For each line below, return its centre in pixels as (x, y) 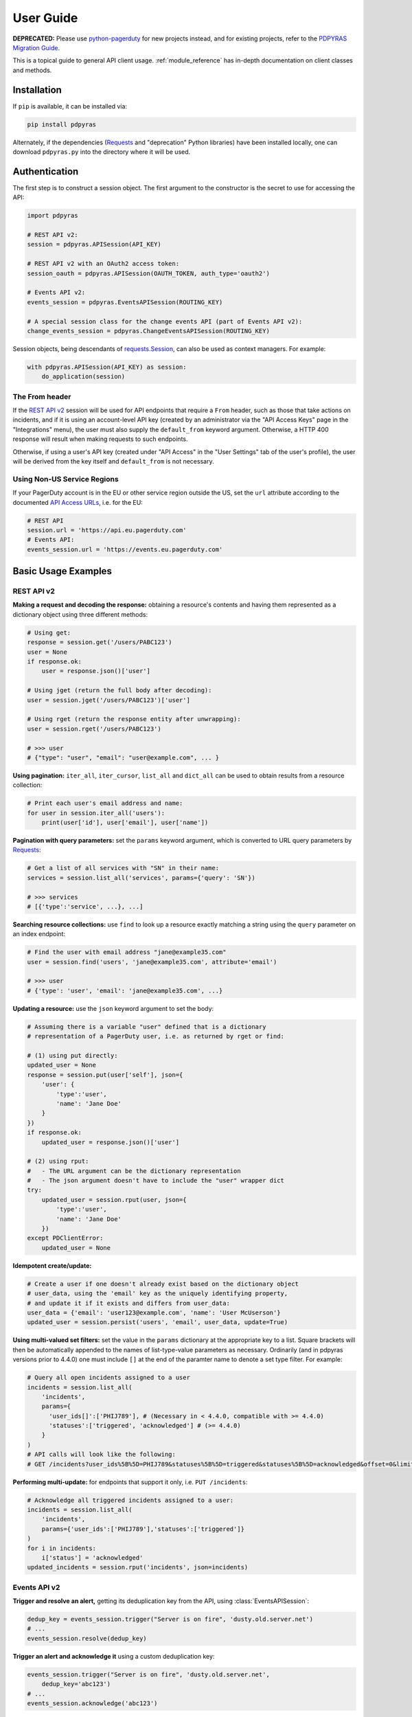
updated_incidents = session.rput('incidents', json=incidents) (138, 1567)
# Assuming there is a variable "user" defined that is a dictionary (147, 1026)
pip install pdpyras (61, 124)
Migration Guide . (36, 47)
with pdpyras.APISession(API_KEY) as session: (107, 367)
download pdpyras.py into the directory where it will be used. (102, 152)
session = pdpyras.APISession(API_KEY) (94, 245)
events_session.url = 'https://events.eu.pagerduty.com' (125, 549)
